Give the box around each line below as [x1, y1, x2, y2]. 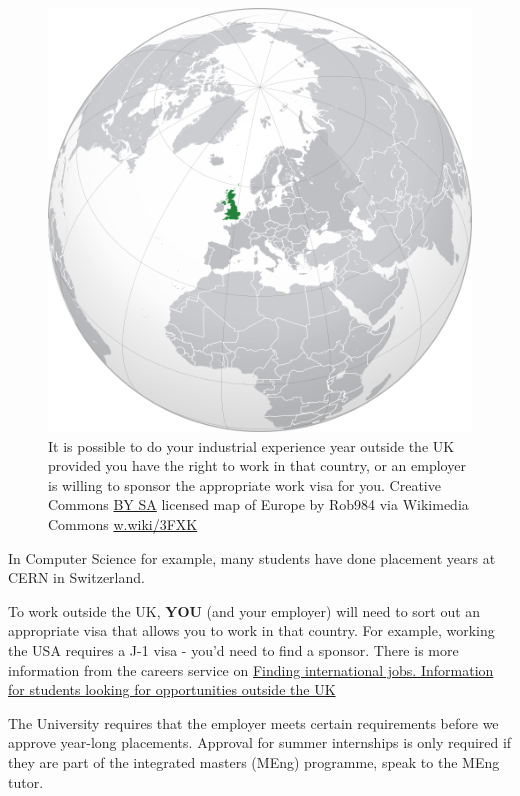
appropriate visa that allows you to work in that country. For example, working [8, 620, 495, 641]
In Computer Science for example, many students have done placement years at [8, 547, 496, 568]
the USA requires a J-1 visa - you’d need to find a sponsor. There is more [8, 639, 459, 660]
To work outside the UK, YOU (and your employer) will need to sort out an [8, 600, 481, 621]
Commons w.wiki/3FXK [48, 513, 198, 534]
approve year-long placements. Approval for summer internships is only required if [8, 732, 512, 753]
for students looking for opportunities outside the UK [8, 679, 336, 700]
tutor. [8, 771, 44, 792]
